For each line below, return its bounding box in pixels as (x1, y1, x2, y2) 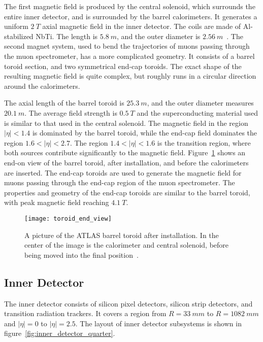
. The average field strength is (24, 107, 117, 118)
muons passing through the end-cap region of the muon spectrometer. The (4, 177, 235, 188)
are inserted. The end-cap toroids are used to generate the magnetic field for (4, 167, 242, 178)
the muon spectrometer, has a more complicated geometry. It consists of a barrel (4, 50, 255, 61)
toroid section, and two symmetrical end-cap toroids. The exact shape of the (4, 60, 242, 71)
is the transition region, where (157, 137, 251, 148)
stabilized (4, 30, 34, 41)
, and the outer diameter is (117, 30, 201, 41)
